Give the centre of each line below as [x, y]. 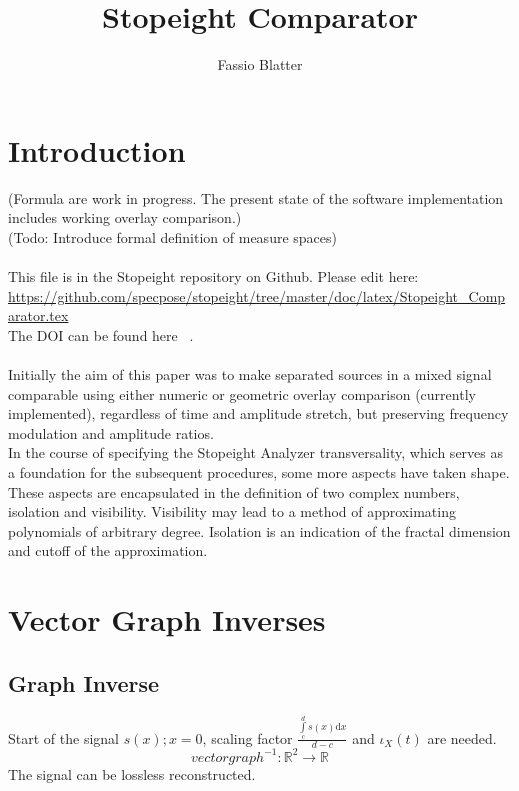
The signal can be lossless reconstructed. [132, 773]
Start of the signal [63, 737]
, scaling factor [247, 737]
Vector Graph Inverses [167, 619]
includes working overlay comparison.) [125, 217]
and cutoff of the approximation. [108, 550]
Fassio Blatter [260, 64]
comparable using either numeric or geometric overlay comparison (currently [242, 393]
